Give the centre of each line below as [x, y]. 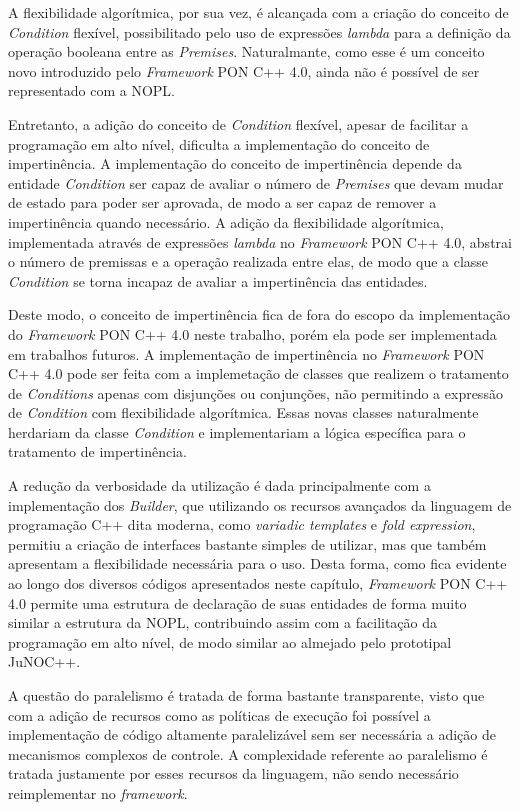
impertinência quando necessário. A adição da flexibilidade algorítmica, [226, 221]
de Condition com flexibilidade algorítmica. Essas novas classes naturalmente [243, 412]
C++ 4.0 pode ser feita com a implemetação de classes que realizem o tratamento [258, 373]
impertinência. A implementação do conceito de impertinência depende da [235, 163]
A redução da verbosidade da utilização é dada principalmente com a [219, 485]
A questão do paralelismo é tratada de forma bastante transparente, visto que [246, 695]
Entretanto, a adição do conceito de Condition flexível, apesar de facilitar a [238, 123]
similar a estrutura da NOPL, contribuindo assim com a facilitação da [223, 622]
